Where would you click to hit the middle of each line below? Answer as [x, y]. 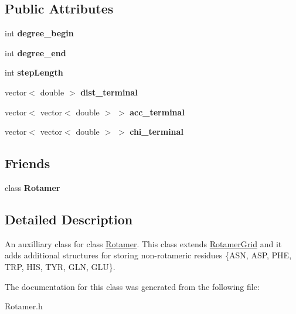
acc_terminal [157, 112]
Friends [28, 163]
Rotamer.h [24, 306]
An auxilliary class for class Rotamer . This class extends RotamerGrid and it [143, 243]
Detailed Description [69, 219]
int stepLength [34, 72]
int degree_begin [39, 33]
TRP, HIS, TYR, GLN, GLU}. [60, 266]
